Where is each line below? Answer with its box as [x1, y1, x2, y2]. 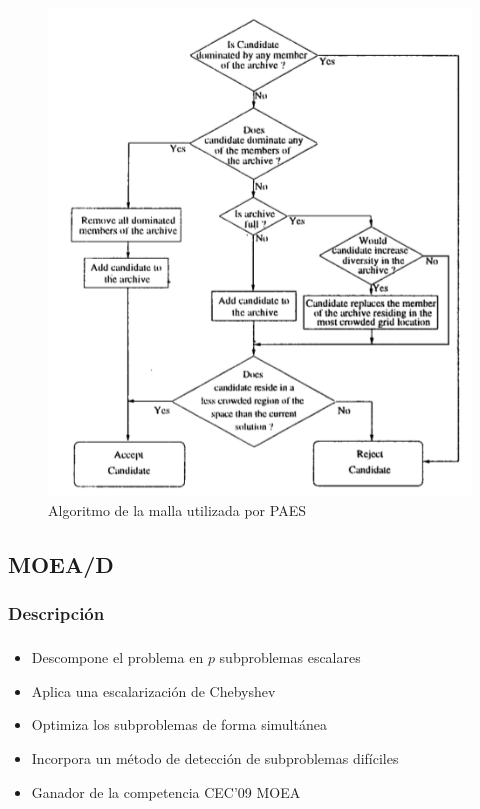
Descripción [8, 601, 105, 626]
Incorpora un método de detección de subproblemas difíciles [31, 747, 399, 768]
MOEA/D [8, 549, 114, 580]
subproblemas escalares [219, 647, 361, 668]
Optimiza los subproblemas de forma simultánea [31, 714, 327, 735]
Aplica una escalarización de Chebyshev [31, 680, 276, 701]
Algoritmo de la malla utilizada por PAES [48, 500, 306, 521]
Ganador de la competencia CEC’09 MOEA [31, 781, 301, 802]
